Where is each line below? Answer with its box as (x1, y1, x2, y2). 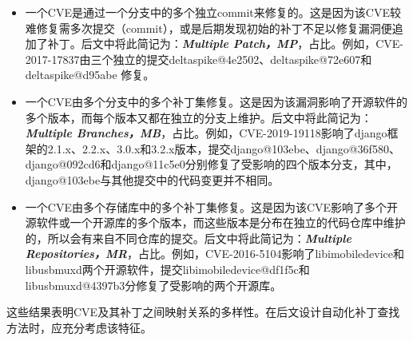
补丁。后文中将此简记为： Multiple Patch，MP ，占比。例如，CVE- (47, 35, 403, 52)
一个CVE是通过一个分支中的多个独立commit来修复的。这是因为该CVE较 (25, 4, 401, 20)
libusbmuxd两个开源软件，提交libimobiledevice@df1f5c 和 (25, 260, 310, 277)
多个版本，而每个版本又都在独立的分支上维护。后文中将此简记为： (25, 109, 372, 125)
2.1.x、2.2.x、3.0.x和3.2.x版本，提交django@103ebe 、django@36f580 (47, 140, 389, 157)
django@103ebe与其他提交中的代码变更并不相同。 (25, 171, 280, 188)
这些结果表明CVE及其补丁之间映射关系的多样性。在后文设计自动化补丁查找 (6, 303, 400, 320)
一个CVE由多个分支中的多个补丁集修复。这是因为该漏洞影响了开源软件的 (25, 93, 407, 109)
